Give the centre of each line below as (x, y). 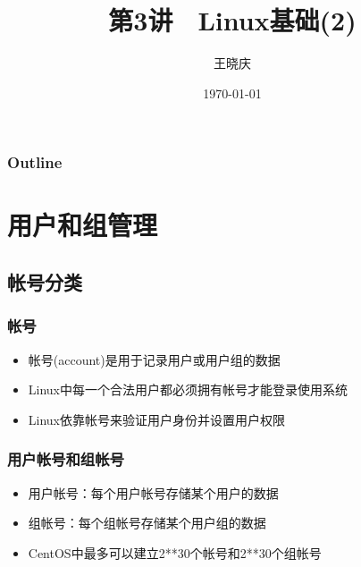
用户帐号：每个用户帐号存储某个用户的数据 (153, 492)
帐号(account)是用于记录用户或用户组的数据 (154, 359)
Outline (35, 162)
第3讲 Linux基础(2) (232, 20)
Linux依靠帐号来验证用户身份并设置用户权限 (157, 419)
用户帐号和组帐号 (66, 459)
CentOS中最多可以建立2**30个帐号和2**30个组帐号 (175, 552)
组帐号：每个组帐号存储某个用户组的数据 (147, 523)
